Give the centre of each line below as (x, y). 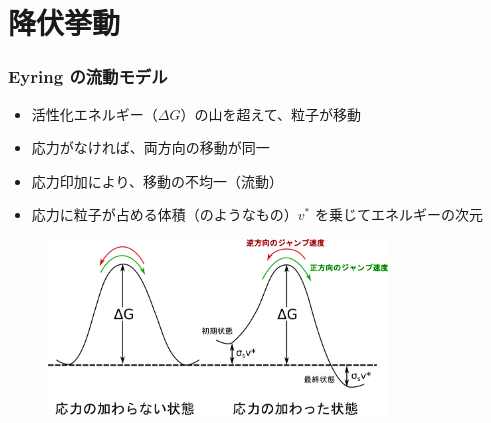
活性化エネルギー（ (94, 113)
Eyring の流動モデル (88, 76)
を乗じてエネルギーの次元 (398, 214)
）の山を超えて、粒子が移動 (271, 113)
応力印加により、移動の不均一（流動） (157, 180)
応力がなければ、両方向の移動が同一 (150, 147)
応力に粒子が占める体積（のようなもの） (164, 214)
